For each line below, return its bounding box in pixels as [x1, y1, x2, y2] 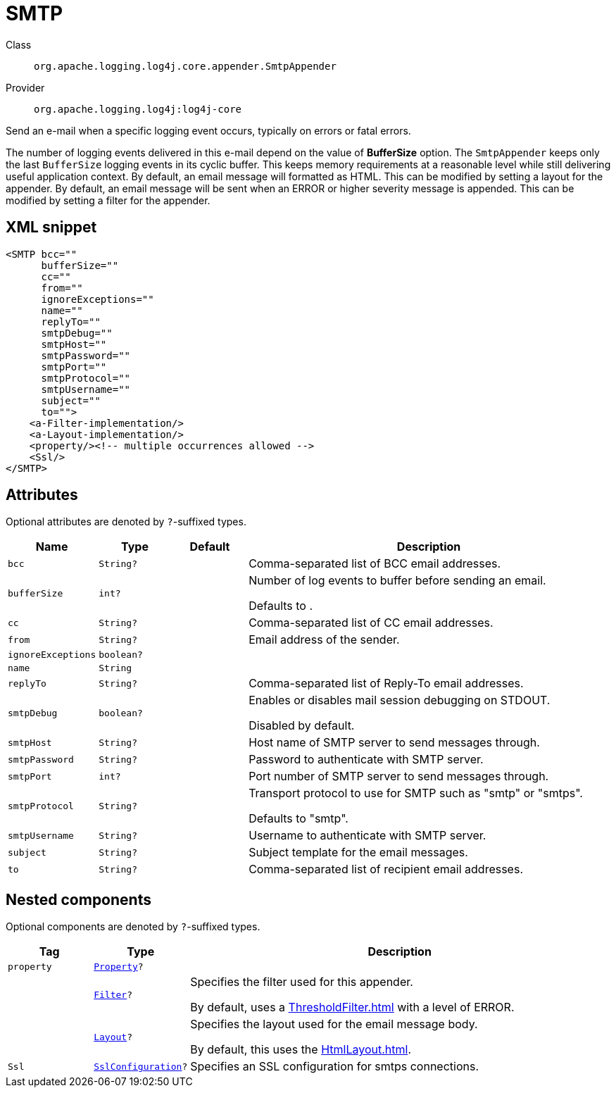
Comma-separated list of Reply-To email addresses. [249, 676, 524, 691]
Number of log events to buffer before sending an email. [249, 573, 546, 588]
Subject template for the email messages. [249, 845, 468, 860]
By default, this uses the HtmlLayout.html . [190, 1042, 411, 1057]
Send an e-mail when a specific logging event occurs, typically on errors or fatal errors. [6, 124, 411, 137]
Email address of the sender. [249, 632, 400, 647]
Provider [6, 81, 45, 94]
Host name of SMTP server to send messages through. [249, 735, 540, 750]
